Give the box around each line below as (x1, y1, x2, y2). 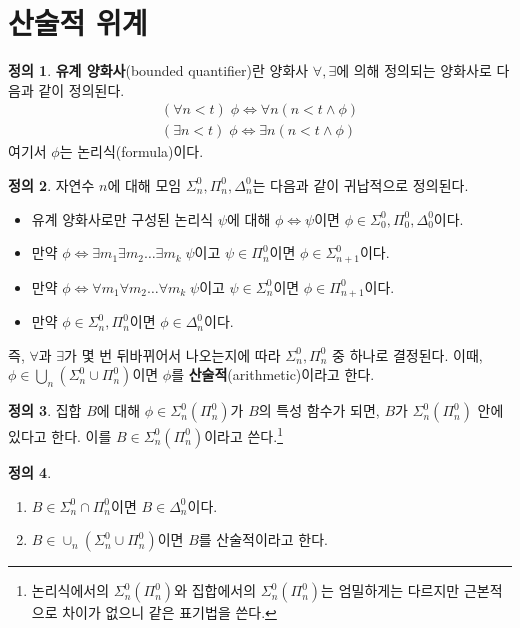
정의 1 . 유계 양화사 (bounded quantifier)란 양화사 (8, 60, 309, 81)
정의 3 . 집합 (8, 400, 82, 421)
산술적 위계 (8, 2, 148, 43)
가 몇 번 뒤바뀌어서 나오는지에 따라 (64, 344, 281, 365)
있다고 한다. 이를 (8, 425, 112, 446)
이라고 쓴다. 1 (204, 423, 283, 446)
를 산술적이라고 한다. (198, 529, 328, 550)
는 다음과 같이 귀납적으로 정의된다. (252, 174, 469, 195)
